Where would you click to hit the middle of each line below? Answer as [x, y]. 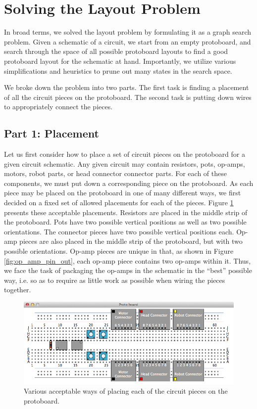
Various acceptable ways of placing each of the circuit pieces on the [126, 391]
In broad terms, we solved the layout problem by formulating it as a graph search [128, 32]
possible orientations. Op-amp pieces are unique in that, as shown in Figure [119, 251]
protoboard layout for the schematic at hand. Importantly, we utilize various [120, 61]
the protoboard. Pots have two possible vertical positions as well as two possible [125, 222]
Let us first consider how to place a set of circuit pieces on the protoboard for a [125, 154]
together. [18, 290]
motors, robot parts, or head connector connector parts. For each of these [115, 173]
